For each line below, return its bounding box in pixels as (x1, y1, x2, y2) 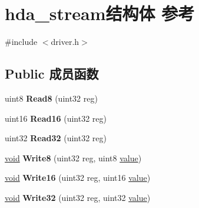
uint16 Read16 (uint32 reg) (5, 112, 107, 124)
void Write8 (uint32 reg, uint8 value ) (5, 151, 142, 164)
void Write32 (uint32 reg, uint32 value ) (5, 191, 151, 203)
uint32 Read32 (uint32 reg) (5, 132, 107, 144)
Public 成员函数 (5, 64, 99, 83)
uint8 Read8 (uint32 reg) (5, 92, 98, 104)
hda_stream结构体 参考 (5, 1, 195, 25)
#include (5, 35, 38, 48)
